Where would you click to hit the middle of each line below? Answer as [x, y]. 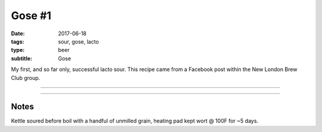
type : [18, 50]
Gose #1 [31, 16]
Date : [18, 33]
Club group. [26, 78]
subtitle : [22, 58]
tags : [18, 41]
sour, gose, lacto [79, 41]
